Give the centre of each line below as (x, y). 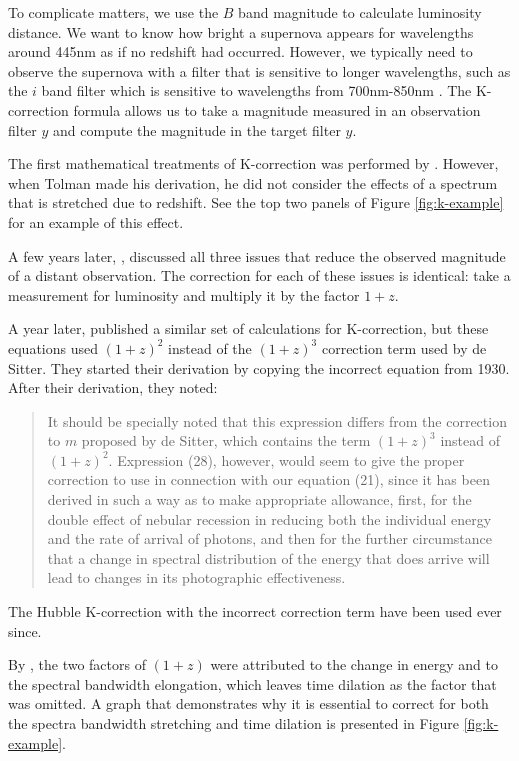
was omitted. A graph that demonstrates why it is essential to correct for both (248, 703)
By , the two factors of (77, 664)
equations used (53, 347)
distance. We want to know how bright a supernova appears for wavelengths (241, 31)
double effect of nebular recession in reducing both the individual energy (269, 518)
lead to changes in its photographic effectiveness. (196, 577)
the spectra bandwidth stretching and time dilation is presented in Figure (234, 723)
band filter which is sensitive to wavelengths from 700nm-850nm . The (256, 90)
